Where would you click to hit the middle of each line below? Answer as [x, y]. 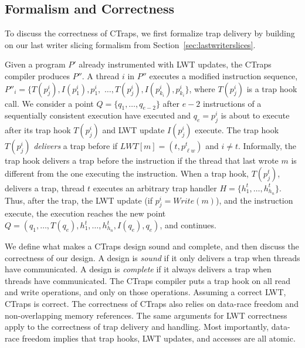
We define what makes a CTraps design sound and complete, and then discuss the [152, 246]
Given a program [35, 64]
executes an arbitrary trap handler [155, 187]
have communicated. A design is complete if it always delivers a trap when [138, 269]
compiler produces [37, 75]
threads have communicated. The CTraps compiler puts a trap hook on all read [148, 280]
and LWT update [133, 130]
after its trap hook [38, 130]
